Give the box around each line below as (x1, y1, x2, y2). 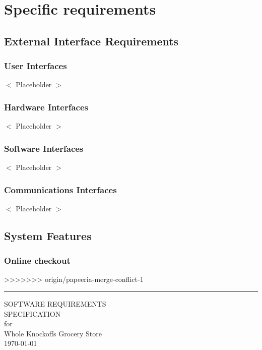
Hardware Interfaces (4, 100, 88, 113)
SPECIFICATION (4, 308, 61, 319)
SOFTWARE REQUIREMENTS (4, 299, 106, 309)
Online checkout (4, 254, 71, 267)
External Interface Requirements (4, 33, 179, 48)
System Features (4, 227, 92, 243)
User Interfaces (4, 60, 67, 72)
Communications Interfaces (4, 183, 117, 196)
